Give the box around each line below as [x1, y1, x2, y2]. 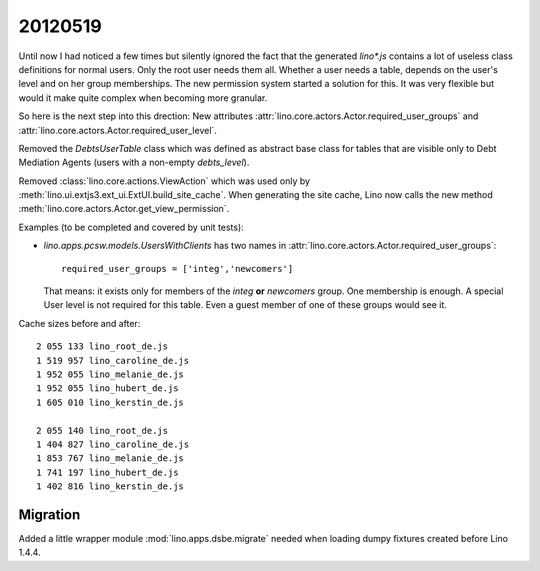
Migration [18, 506, 81, 523]
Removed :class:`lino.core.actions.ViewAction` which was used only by [18, 175, 310, 187]
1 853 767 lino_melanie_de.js [36, 453, 185, 464]
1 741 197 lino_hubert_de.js [36, 466, 179, 478]
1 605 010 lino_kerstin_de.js [36, 396, 185, 408]
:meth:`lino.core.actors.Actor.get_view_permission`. [18, 203, 230, 215]
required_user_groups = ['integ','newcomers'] [61, 263, 294, 274]
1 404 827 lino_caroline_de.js [36, 438, 190, 450]
